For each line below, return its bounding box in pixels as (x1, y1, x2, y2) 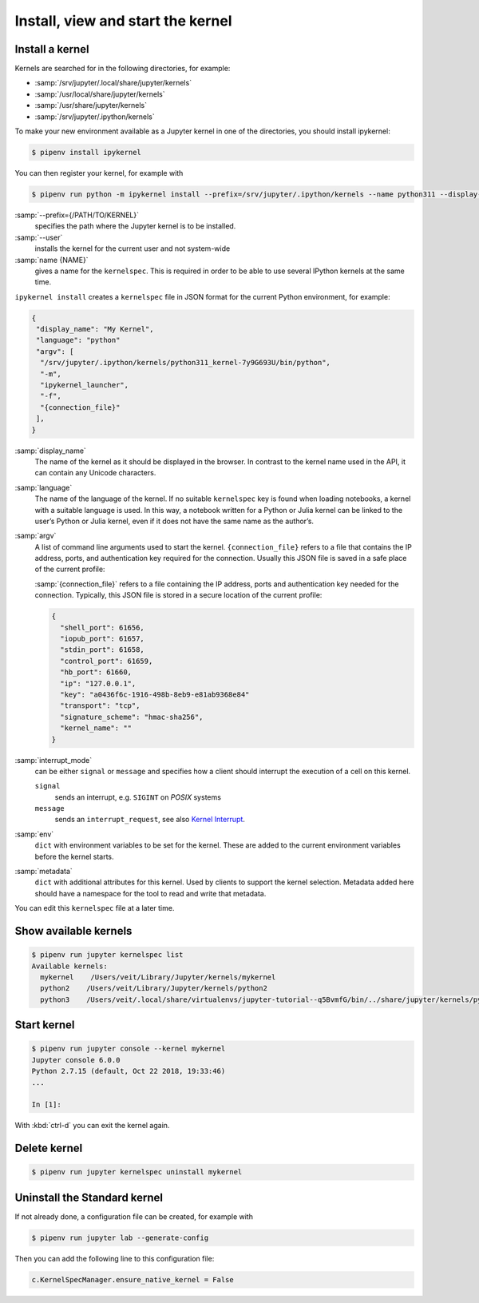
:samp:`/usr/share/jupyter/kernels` (34, 101, 148, 110)
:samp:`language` (14, 483, 73, 492)
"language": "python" (36, 336, 121, 345)
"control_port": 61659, (60, 656, 153, 665)
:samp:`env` (14, 829, 54, 839)
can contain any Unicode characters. (34, 468, 156, 478)
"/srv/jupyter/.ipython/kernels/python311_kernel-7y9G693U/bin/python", (40, 358, 331, 367)
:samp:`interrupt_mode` (14, 755, 92, 765)
